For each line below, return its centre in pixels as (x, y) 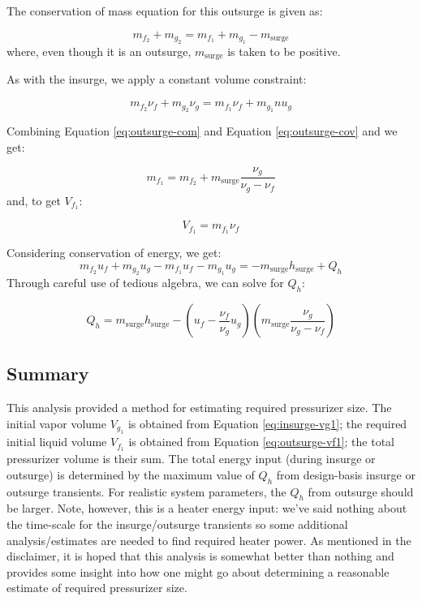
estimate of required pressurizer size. (97, 588)
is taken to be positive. (284, 51)
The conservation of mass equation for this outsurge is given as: (165, 11)
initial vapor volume (56, 423)
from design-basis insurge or (346, 474)
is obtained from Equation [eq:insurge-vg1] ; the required (267, 423)
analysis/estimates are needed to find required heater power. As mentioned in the (209, 540)
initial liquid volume (57, 442)
